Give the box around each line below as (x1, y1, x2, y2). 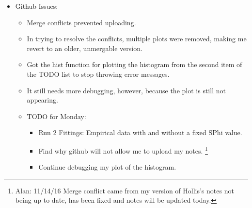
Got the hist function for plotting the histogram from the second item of (27, 59, 242, 69)
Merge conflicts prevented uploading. (27, 17, 136, 27)
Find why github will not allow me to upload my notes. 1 (38, 144, 208, 156)
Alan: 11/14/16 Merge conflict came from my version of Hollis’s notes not (15, 185, 234, 195)
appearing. (27, 95, 58, 105)
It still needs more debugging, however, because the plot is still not (27, 85, 226, 95)
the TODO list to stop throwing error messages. (27, 69, 170, 79)
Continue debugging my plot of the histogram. (38, 162, 176, 172)
